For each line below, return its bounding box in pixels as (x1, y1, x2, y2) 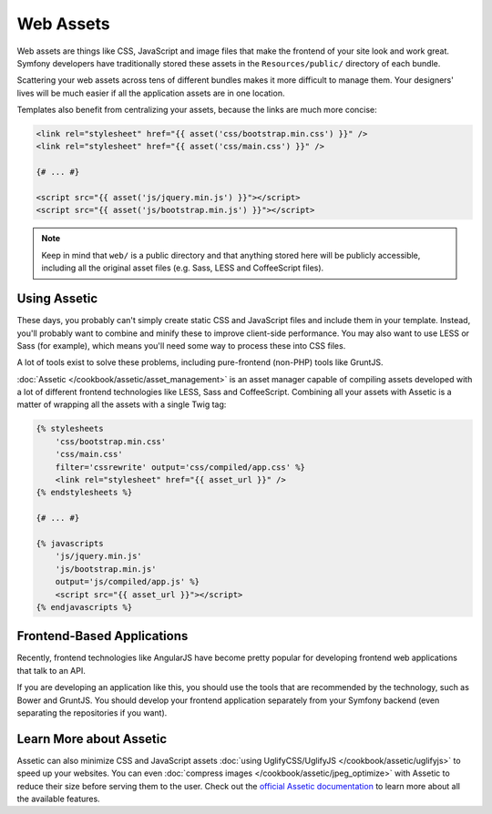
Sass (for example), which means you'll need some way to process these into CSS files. (16, 340, 346, 351)
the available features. (16, 793, 100, 805)
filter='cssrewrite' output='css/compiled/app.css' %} (55, 462, 305, 473)
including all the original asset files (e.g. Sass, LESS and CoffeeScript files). (41, 262, 324, 273)
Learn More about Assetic (16, 731, 168, 747)
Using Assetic (16, 291, 98, 307)
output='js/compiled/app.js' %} (55, 576, 200, 587)
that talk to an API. (16, 665, 86, 676)
